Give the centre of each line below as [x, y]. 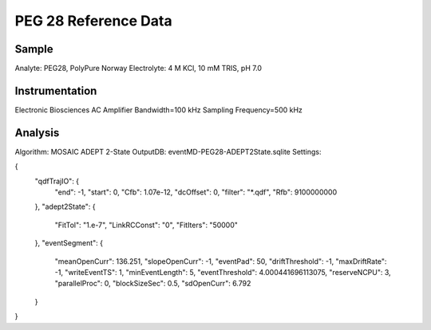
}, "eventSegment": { [69, 243]
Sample [34, 49]
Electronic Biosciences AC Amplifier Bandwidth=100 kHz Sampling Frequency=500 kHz [159, 110]
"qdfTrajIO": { [57, 181]
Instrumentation [56, 90]
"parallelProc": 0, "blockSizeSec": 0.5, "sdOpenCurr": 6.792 [153, 284]
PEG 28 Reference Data [93, 21]
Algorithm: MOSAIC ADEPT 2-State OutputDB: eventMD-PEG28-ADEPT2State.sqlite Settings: [168, 151]
